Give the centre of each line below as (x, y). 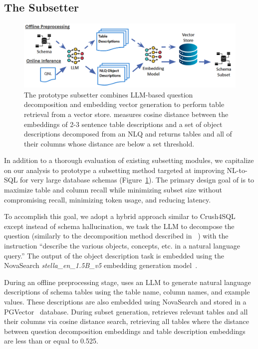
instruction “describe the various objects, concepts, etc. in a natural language (122, 246)
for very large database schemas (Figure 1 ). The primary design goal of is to (137, 180)
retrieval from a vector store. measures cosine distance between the (126, 114)
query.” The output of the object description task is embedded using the (114, 255)
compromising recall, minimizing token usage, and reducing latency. (108, 199)
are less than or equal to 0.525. (51, 341)
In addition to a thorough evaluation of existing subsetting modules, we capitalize (129, 160)
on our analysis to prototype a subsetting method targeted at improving (114, 170)
